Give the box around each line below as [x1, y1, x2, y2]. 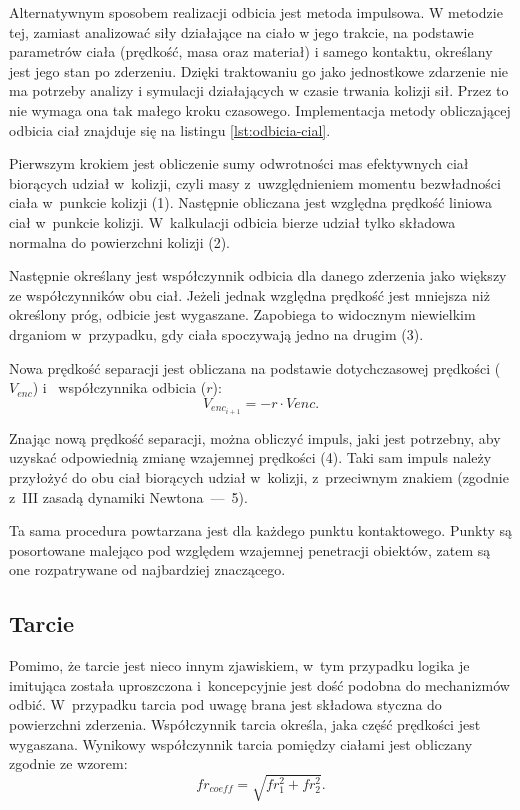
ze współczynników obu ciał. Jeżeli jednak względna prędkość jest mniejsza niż [9, 284, 490, 305]
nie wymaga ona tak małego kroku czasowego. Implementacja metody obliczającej [9, 99, 511, 120]
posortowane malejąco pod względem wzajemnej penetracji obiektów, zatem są [9, 539, 491, 560]
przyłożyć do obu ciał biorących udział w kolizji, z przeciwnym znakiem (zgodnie [9, 466, 509, 487]
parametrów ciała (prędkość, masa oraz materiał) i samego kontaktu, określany [9, 41, 493, 62]
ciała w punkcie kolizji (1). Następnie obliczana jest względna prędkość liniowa [9, 192, 492, 213]
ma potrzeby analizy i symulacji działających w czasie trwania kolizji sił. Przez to [9, 80, 509, 101]
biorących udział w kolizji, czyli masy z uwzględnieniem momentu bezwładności [9, 172, 501, 193]
